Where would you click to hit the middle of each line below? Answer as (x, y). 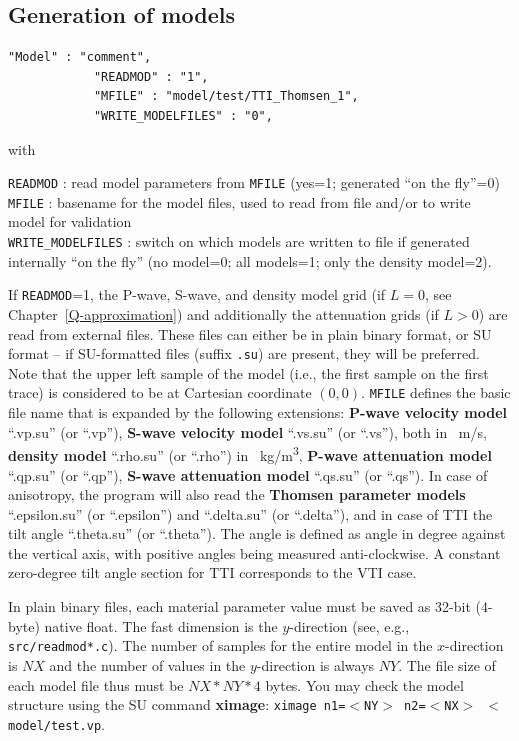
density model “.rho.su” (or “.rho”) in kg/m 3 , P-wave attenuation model (250, 453)
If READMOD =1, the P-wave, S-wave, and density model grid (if (197, 294)
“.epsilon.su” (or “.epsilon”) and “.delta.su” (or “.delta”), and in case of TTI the (250, 513)
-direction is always (315, 664)
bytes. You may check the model (364, 684)
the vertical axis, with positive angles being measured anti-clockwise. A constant (254, 552)
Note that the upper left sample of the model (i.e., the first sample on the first (248, 372)
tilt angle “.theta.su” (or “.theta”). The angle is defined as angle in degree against (257, 533)
